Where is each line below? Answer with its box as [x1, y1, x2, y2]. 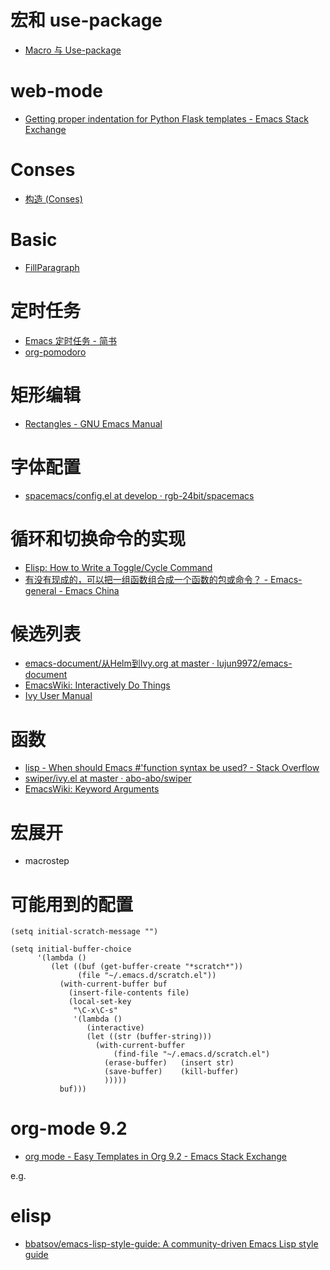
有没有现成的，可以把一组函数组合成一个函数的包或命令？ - [24, 573, 269, 585]
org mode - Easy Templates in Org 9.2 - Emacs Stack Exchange [24, 1151, 288, 1163]
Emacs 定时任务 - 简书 [24, 334, 117, 346]
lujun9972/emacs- [216, 657, 293, 670]
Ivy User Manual [24, 690, 93, 702]
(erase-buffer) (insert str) [104, 1058, 235, 1068]
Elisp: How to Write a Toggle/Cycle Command [24, 561, 213, 573]
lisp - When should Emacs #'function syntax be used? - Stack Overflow [24, 762, 320, 774]
